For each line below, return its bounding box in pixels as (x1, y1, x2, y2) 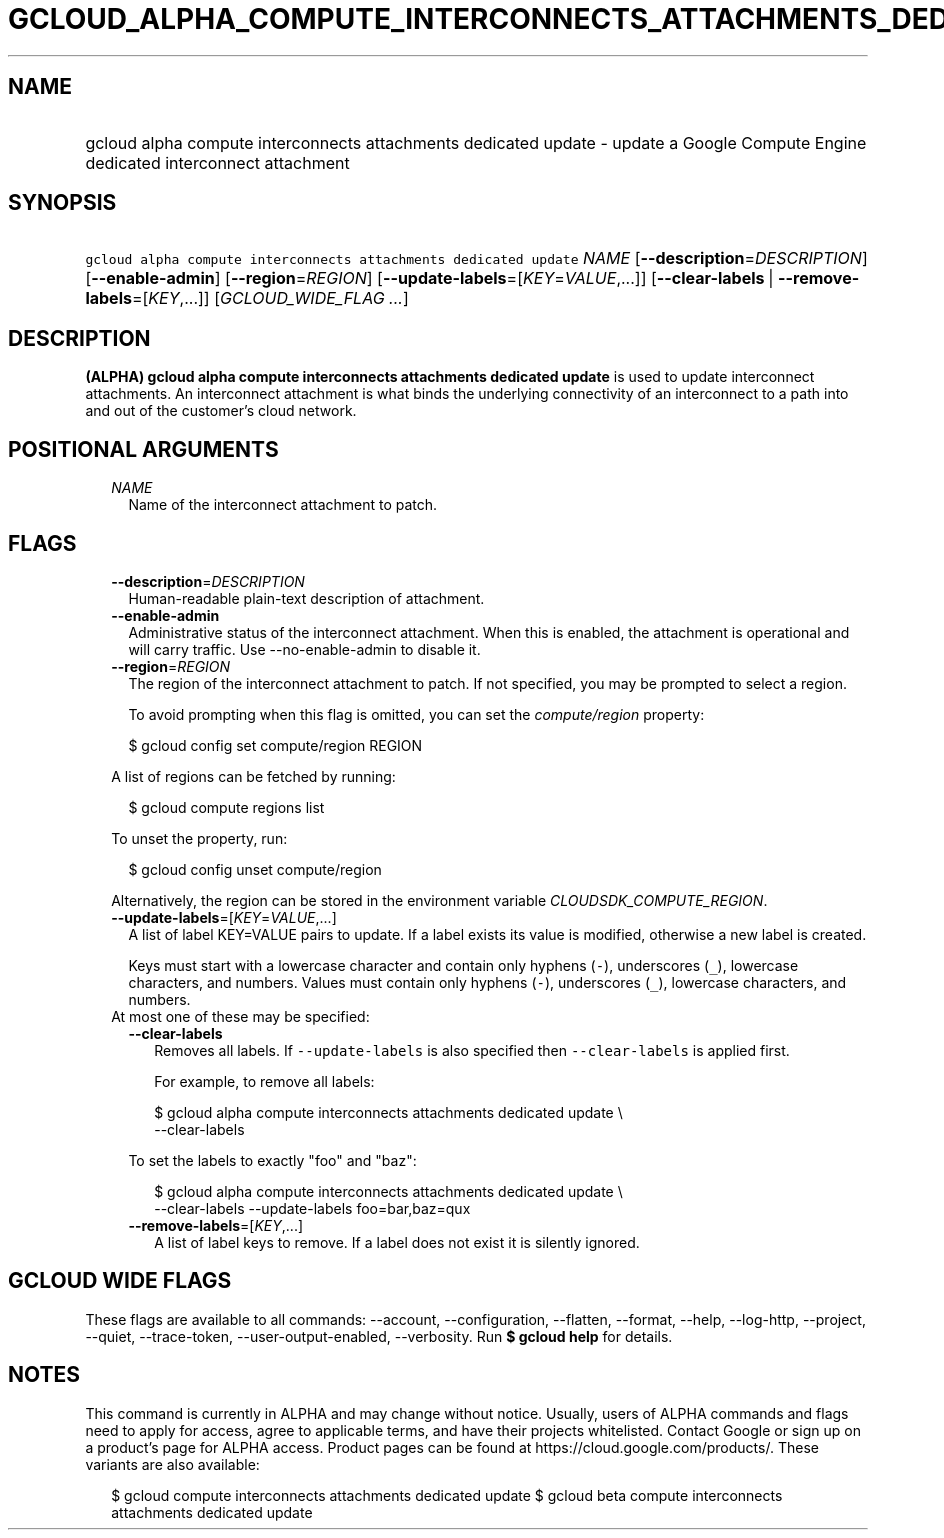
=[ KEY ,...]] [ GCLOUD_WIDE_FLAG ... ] (131, 288, 409, 309)
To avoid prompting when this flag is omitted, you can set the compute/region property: (128, 705, 705, 723)
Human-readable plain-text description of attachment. (128, 589, 485, 607)
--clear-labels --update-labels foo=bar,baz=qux (154, 1199, 471, 1217)
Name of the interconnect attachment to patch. (128, 496, 438, 514)
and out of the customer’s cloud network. (85, 402, 357, 420)
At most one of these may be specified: (111, 1007, 370, 1025)
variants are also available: (85, 1455, 260, 1473)
